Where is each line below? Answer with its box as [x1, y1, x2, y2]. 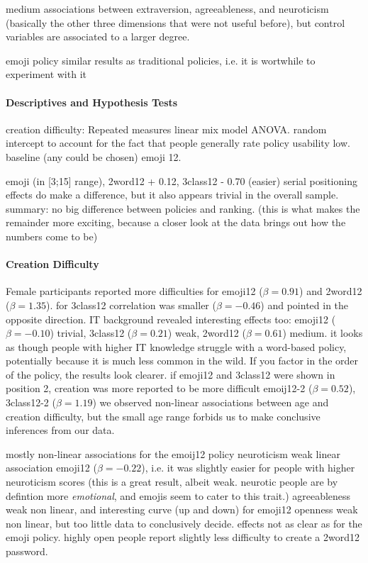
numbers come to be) [6, 228, 98, 243]
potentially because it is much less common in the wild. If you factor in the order [6, 353, 359, 368]
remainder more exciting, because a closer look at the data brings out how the [6, 215, 346, 230]
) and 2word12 [299, 284, 362, 299]
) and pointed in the [260, 297, 349, 312]
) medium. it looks [282, 325, 363, 340]
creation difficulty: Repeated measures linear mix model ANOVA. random [6, 121, 327, 136]
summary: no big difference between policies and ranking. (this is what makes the [6, 201, 360, 216]
